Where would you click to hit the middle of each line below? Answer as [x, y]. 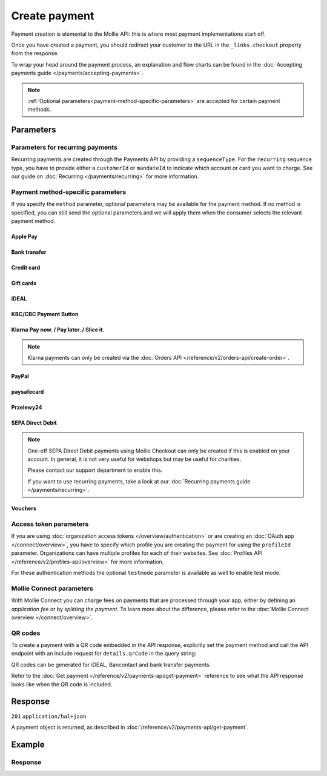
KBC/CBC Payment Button [45, 314]
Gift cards [24, 283]
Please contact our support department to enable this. [95, 470]
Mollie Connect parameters [52, 588]
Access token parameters [50, 524]
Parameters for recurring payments [64, 147]
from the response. [35, 53]
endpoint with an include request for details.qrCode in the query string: [104, 654]
